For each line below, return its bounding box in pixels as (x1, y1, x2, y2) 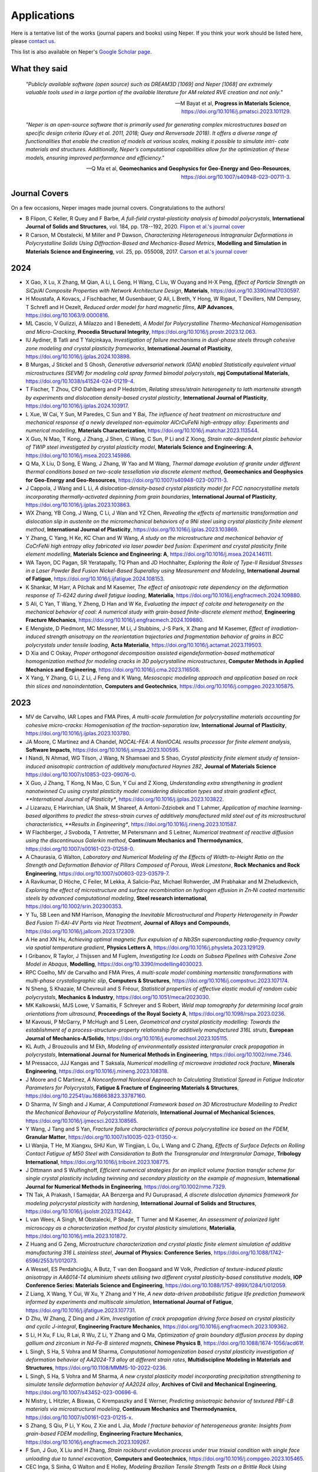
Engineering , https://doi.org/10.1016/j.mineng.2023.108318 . (25, 1067, 169, 1075)
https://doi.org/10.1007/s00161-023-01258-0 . (25, 845, 135, 852)
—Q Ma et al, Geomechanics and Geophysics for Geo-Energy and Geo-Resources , (86, 165, 291, 172)
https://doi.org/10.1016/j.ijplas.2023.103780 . (25, 730, 131, 737)
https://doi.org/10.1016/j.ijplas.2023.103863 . (25, 501, 131, 508)
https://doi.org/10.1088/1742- (213, 1249, 284, 1256)
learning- (280, 804, 303, 811)
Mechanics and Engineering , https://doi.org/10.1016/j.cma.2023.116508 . (25, 666, 200, 673)
